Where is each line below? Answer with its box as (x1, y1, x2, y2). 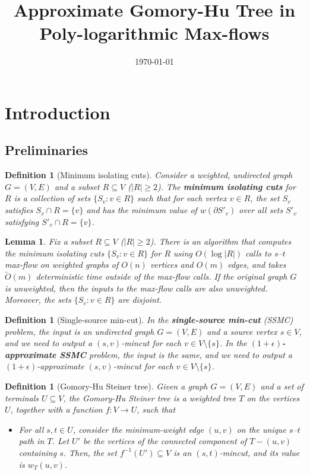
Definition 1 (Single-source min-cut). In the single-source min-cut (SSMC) (5, 313, 293, 326)
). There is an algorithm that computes (150, 235, 292, 248)
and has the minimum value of (86, 204, 197, 216)
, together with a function (10, 403, 103, 416)
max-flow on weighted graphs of (5, 258, 119, 271)
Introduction (5, 100, 110, 124)
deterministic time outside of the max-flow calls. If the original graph (36, 270, 287, 283)
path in (18, 435, 45, 447)
